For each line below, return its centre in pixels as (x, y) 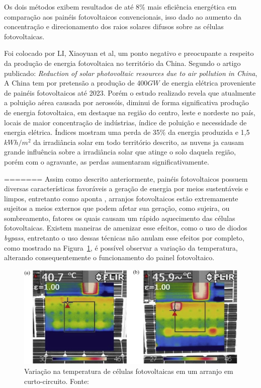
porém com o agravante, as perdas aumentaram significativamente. (107, 161)
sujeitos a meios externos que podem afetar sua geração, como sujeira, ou (117, 208)
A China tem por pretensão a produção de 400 (76, 83)
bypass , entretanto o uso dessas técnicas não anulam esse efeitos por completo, (124, 238)
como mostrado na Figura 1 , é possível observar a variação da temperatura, (121, 247)
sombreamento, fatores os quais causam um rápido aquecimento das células (120, 218)
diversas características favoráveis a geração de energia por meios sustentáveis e (126, 188)
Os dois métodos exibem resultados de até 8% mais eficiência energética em (120, 7)
